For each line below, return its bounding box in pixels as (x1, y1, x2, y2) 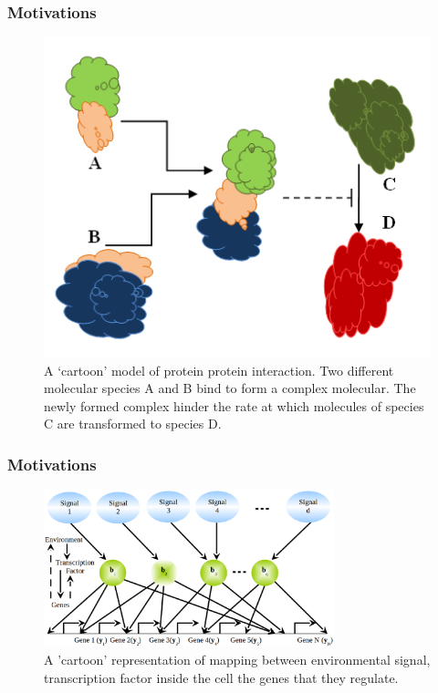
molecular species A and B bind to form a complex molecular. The (44, 378, 416, 398)
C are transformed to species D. (44, 414, 222, 433)
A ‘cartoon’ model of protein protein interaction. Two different (44, 360, 394, 379)
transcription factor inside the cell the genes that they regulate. (44, 667, 399, 687)
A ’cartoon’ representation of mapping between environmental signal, (44, 649, 431, 668)
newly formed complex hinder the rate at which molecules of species (44, 396, 424, 415)
